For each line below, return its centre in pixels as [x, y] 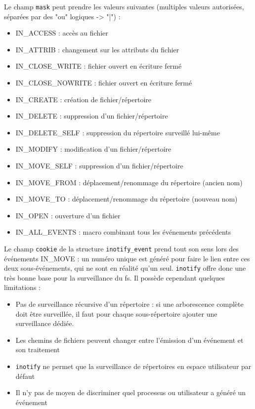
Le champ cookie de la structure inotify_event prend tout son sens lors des [121, 248]
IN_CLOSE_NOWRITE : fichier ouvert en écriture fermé [104, 83]
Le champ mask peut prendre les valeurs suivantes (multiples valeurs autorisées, [124, 6]
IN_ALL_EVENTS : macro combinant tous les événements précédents [123, 232]
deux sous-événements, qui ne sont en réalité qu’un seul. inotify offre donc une [125, 268]
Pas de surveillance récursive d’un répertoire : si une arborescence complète [129, 304]
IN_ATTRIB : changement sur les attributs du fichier [97, 49]
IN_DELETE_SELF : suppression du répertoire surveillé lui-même [118, 132]
